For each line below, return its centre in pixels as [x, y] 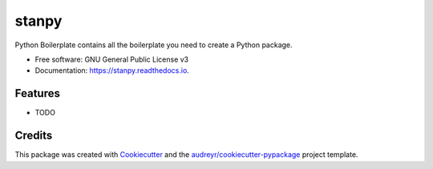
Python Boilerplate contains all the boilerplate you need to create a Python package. [154, 45]
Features [37, 93]
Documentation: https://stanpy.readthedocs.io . [112, 70]
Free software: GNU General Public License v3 [112, 59]
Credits [34, 136]
